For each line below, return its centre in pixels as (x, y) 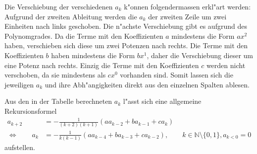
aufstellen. (20, 147)
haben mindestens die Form (93, 55)
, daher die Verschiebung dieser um (200, 55)
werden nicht (226, 65)
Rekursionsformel (31, 111)
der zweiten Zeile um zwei (187, 16)
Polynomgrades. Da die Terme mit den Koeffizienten (84, 36)
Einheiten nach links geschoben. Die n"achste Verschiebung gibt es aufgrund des (126, 26)
